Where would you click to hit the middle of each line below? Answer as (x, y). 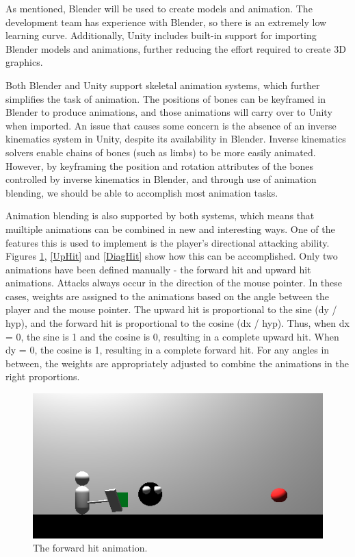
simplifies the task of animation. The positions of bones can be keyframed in (166, 98)
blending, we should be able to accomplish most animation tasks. (142, 192)
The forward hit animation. (90, 548)
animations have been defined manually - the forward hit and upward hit (158, 269)
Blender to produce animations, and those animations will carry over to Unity (169, 112)
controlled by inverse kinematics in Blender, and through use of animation (161, 179)
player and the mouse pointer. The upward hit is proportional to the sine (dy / (171, 309)
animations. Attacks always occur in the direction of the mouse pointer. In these (174, 283)
